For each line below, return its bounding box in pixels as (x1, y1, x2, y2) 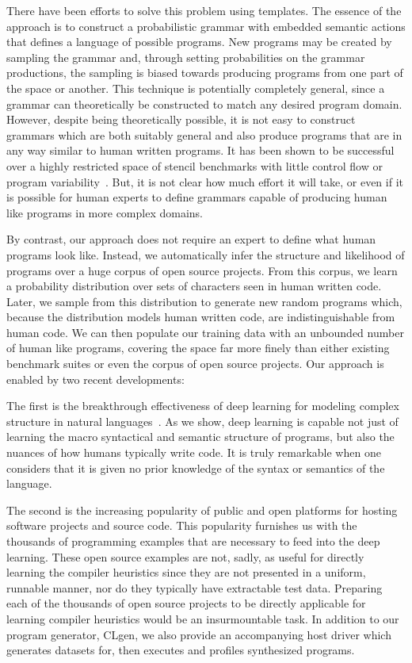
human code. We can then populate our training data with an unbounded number (6, 324, 404, 340)
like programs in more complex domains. (6, 204, 203, 220)
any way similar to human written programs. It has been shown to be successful (6, 142, 395, 159)
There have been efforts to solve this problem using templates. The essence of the (6, 2, 402, 18)
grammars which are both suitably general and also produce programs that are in (6, 126, 402, 143)
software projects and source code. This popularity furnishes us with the (6, 517, 357, 534)
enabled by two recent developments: (6, 370, 185, 387)
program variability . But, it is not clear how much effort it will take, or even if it (6, 173, 403, 190)
